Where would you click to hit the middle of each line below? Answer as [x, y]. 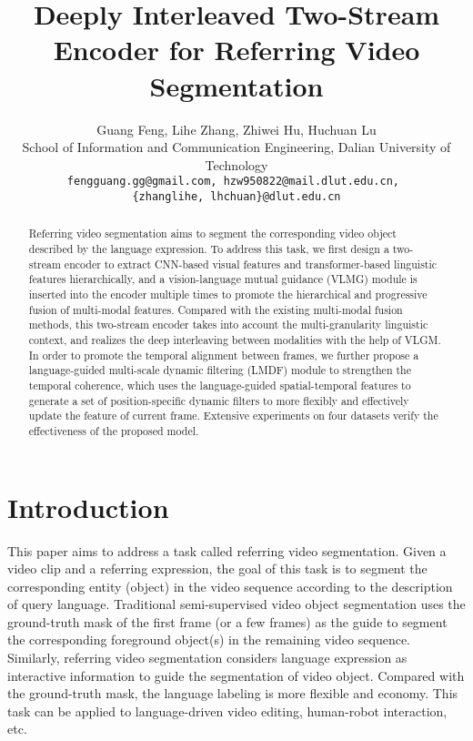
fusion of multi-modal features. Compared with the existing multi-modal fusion [216, 309]
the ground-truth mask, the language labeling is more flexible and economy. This [233, 693]
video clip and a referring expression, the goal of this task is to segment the [217, 568]
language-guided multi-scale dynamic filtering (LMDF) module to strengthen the [220, 370]
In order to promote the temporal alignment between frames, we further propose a [224, 355]
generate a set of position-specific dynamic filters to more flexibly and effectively [219, 400]
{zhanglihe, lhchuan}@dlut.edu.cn [236, 196]
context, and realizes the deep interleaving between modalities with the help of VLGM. [235, 339]
